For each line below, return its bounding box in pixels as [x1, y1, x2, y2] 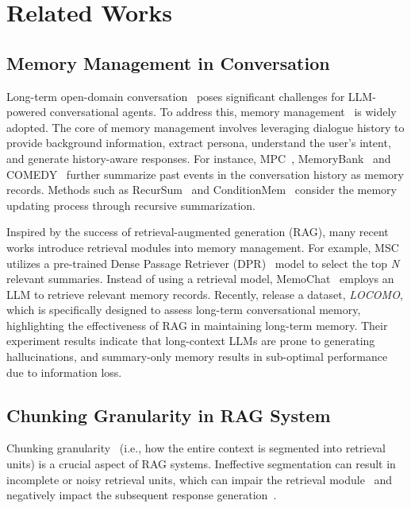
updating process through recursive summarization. [6, 196, 255, 213]
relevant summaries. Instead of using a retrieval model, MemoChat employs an [6, 270, 394, 287]
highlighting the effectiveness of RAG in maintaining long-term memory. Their [6, 316, 388, 333]
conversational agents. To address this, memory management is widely [49, 103, 397, 120]
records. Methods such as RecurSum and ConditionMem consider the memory [6, 181, 397, 198]
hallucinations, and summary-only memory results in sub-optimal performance [6, 348, 388, 365]
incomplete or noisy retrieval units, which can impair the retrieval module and [6, 471, 393, 487]
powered [6, 103, 47, 120]
